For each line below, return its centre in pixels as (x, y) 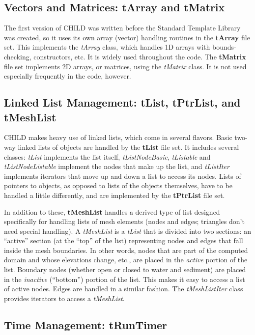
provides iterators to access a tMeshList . (64, 298)
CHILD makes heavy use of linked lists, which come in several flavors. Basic (118, 137)
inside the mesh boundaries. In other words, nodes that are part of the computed (126, 250)
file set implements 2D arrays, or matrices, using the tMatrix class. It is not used (125, 66)
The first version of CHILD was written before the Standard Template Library (122, 28)
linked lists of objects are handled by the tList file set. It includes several (128, 147)
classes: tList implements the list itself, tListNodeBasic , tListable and (107, 156)
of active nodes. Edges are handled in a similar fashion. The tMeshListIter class (124, 289)
